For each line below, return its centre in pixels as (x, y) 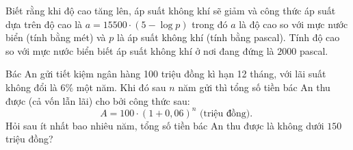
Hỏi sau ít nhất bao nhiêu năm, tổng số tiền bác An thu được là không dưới (165, 125)
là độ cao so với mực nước (293, 24)
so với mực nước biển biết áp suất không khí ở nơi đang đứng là (140, 50)
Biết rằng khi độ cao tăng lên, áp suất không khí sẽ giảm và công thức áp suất (171, 10)
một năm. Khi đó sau (121, 87)
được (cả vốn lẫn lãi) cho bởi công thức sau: (98, 100)
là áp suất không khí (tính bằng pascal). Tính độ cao (228, 37)
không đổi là (31, 87)
